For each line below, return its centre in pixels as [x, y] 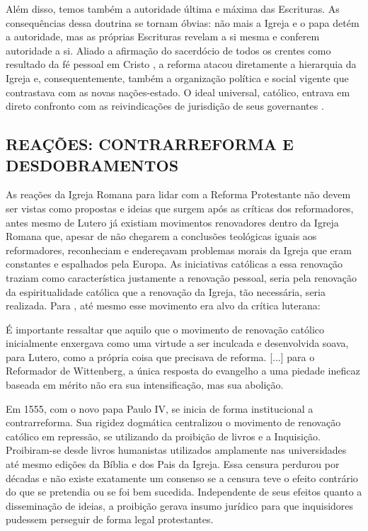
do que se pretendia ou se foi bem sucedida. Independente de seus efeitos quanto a [184, 492]
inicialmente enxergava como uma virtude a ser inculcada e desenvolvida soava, [177, 343]
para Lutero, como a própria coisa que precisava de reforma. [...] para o [160, 356]
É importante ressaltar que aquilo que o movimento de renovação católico [165, 329]
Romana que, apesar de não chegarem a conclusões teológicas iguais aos [161, 236]
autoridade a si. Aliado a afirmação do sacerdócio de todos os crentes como [168, 50]
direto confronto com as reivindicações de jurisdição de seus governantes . [165, 106]
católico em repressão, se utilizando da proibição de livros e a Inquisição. [163, 436]
